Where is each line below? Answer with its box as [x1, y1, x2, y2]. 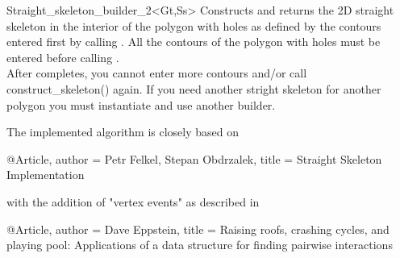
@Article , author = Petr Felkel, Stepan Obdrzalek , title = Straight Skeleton [6, 150, 382, 167]
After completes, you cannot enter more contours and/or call [6, 64, 307, 81]
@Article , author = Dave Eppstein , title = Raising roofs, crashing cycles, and [6, 220, 390, 237]
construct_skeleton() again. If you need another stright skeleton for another [6, 80, 381, 97]
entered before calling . [6, 48, 119, 65]
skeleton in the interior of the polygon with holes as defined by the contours [6, 17, 381, 34]
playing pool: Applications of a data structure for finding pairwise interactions [6, 236, 393, 253]
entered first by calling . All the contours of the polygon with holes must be [6, 33, 381, 50]
